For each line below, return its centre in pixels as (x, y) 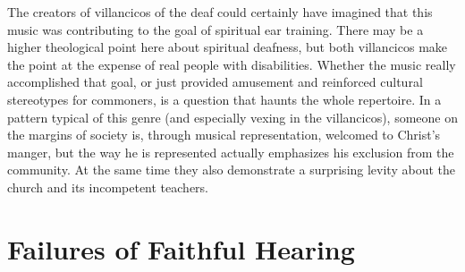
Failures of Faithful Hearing (181, 248)
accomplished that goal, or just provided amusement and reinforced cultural (215, 82)
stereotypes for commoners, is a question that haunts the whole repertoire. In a (224, 99)
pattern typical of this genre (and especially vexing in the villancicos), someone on (232, 117)
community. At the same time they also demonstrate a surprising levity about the (231, 170)
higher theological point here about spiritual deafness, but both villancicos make (228, 47)
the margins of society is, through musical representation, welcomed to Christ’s (224, 135)
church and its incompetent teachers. (108, 187)
